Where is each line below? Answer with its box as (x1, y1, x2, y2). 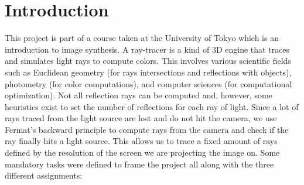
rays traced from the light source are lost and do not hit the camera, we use (5, 112, 277, 124)
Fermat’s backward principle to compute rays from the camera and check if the (5, 123, 289, 135)
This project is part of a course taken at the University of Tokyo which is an (5, 32, 279, 44)
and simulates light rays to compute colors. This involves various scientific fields (5, 54, 291, 67)
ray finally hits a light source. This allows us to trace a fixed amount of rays (5, 135, 278, 147)
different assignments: (5, 169, 83, 181)
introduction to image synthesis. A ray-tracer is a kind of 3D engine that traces (5, 43, 290, 55)
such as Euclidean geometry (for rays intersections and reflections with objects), (5, 66, 292, 78)
